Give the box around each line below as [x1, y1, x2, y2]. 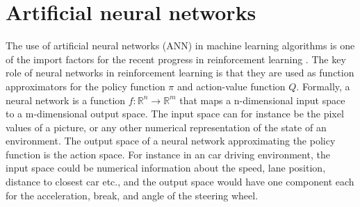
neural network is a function [6, 92, 126, 107]
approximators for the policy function [6, 78, 165, 93]
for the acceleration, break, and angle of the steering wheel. [6, 188, 259, 202]
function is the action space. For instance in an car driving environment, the [6, 147, 330, 161]
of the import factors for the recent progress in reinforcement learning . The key [6, 51, 346, 66]
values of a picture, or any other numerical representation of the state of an [6, 119, 327, 134]
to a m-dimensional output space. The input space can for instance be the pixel [6, 106, 344, 121]
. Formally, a [296, 78, 350, 93]
